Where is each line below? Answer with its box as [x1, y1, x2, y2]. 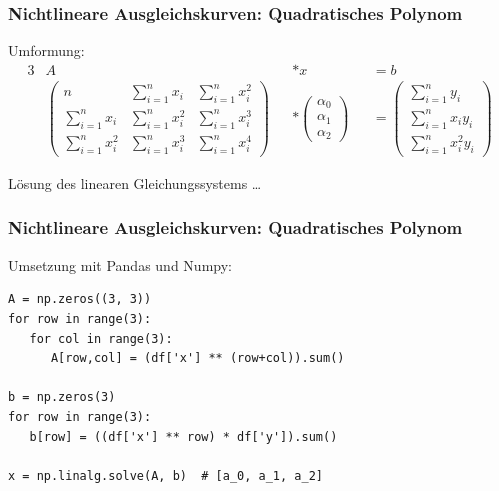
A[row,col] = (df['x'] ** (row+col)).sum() [50, 351, 345, 366]
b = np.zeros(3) [8, 390, 116, 405]
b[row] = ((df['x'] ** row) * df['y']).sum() [29, 429, 338, 444]
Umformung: [8, 40, 85, 61]
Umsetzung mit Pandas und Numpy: [8, 254, 232, 275]
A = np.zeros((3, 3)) [8, 292, 152, 307]
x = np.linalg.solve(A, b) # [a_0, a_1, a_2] [8, 468, 323, 483]
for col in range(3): [29, 331, 173, 346]
